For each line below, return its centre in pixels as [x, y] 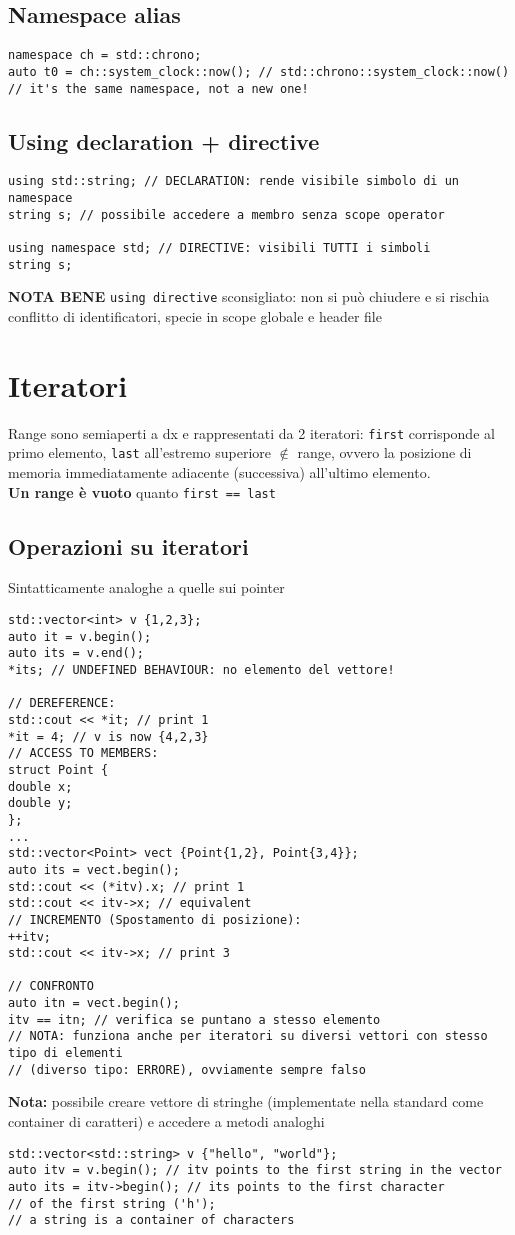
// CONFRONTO [51, 986]
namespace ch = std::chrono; [105, 55]
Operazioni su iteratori [128, 545]
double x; [40, 786]
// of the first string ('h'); [112, 1203]
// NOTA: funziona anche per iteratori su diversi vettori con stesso [248, 1036]
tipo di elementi [65, 1053]
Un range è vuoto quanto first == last [142, 491]
